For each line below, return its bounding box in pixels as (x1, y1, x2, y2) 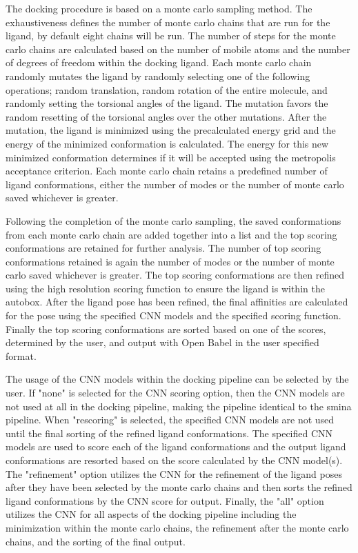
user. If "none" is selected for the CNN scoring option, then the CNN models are (6, 385, 345, 400)
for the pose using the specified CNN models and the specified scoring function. (6, 308, 341, 323)
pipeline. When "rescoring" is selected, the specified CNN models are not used (6, 412, 335, 427)
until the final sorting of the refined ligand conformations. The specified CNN (6, 425, 333, 440)
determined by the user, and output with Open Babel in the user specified (6, 335, 319, 350)
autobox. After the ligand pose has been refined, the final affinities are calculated (6, 294, 348, 309)
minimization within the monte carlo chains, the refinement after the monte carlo (6, 520, 349, 534)
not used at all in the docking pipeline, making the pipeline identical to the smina (6, 399, 352, 413)
